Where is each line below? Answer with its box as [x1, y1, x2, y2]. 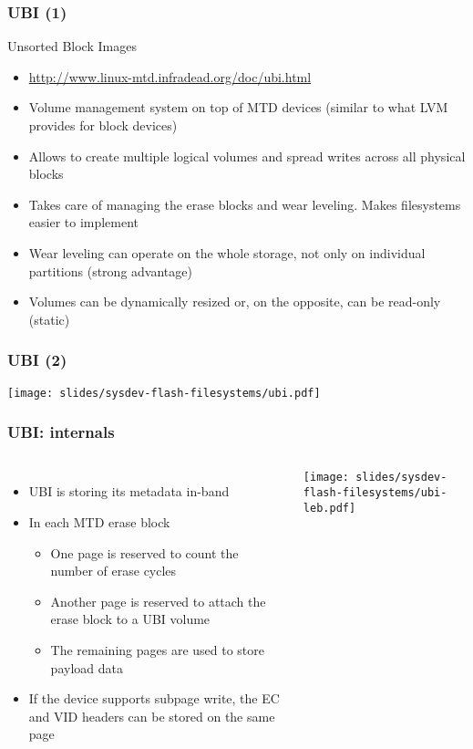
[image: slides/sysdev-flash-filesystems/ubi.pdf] [7, 386, 321, 400]
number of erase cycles [50, 561, 177, 580]
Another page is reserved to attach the [50, 591, 266, 610]
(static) [28, 309, 70, 328]
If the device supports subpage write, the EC [28, 689, 280, 708]
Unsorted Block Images [7, 36, 137, 56]
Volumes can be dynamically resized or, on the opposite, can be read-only [28, 292, 441, 311]
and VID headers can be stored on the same [28, 706, 275, 725]
